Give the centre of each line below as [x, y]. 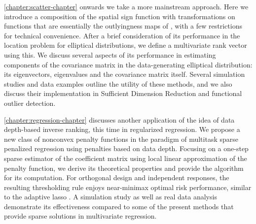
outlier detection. [30, 103]
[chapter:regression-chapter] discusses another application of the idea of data [119, 119]
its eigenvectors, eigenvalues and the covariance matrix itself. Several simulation [125, 74]
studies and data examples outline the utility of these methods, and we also [118, 83]
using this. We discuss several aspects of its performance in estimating [110, 54]
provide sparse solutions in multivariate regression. [80, 216]
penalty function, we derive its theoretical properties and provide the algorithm [124, 168]
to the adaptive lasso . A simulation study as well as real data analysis [110, 197]
